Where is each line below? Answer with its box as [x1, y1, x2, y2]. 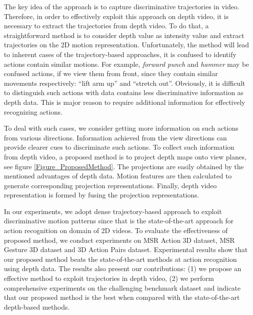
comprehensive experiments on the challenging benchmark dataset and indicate [4, 282, 241, 293]
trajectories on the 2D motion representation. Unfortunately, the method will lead [4, 39, 249, 50]
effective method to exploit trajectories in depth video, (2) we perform [4, 273, 214, 283]
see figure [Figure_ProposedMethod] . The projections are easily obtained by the [4, 161, 244, 171]
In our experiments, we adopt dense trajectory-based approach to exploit [4, 206, 222, 216]
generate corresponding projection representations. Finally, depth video [4, 180, 217, 190]
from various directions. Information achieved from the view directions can [4, 132, 227, 142]
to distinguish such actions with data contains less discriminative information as [4, 87, 244, 98]
